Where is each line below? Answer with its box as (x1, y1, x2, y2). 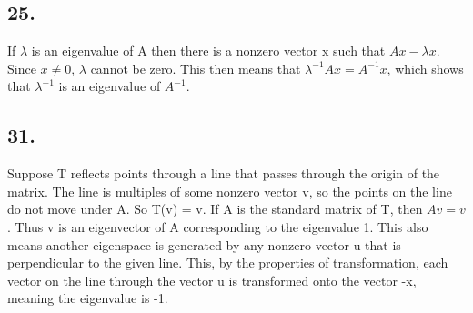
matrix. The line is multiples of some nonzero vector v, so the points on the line (7, 181, 452, 200)
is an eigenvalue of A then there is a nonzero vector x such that (31, 41, 386, 60)
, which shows (387, 58, 464, 77)
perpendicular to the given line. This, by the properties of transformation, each (7, 253, 448, 272)
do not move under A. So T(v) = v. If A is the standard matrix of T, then (7, 199, 423, 218)
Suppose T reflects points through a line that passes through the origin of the (7, 164, 440, 183)
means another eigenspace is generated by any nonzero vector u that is (7, 235, 401, 254)
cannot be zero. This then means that (90, 58, 301, 77)
